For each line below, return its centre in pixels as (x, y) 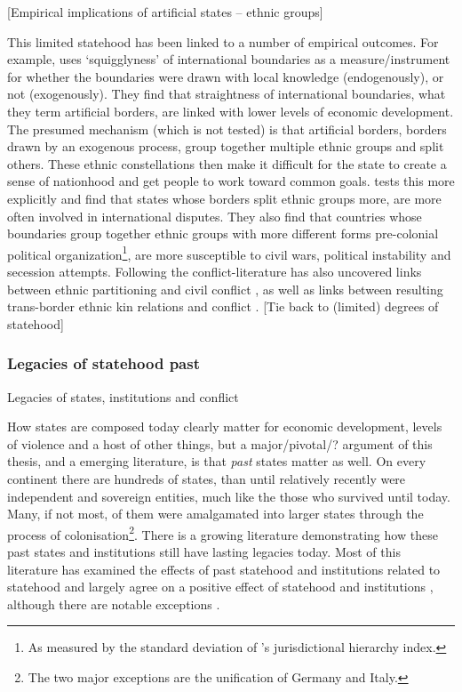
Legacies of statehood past (104, 363)
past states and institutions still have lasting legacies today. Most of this (204, 551)
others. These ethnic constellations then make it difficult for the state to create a (227, 163)
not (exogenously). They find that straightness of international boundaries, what (227, 94)
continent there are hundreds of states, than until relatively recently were (207, 478)
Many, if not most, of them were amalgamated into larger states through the (215, 514)
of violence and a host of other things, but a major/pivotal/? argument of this (220, 443)
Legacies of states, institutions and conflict (123, 396)
